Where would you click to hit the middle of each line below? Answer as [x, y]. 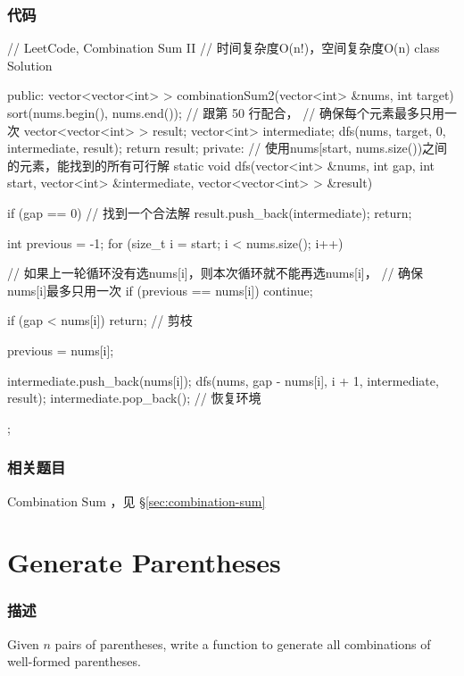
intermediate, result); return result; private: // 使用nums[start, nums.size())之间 [228, 148]
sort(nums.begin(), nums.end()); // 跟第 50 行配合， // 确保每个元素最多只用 [226, 113]
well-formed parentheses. [74, 661]
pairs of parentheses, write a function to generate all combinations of [243, 643]
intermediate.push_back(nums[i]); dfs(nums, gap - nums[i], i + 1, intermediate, [223, 380]
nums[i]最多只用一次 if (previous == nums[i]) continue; [160, 290]
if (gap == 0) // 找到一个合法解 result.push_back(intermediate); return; [210, 212]
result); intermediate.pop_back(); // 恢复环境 [134, 398]
